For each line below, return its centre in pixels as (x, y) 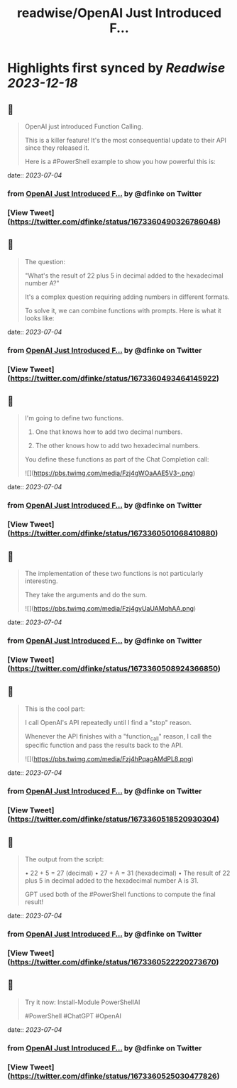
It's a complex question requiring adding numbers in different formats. (127, 297)
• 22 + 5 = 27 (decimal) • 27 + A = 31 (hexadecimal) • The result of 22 (127, 873)
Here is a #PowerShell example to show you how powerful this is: (120, 162)
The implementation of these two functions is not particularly (114, 573)
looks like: (39, 318)
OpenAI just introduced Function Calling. (84, 126)
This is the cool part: (55, 709)
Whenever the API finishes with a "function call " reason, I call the (118, 737)
